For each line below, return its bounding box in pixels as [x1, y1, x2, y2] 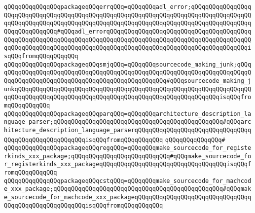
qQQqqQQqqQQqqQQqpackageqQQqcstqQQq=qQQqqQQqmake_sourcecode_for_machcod [4, 177, 252, 184]
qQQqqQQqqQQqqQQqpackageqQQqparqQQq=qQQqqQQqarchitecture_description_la [4, 110, 252, 117]
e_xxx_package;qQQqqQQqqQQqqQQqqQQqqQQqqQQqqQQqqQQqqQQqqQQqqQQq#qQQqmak [4, 185, 252, 193]
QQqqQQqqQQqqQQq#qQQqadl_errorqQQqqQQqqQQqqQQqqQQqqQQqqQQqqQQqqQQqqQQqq [4, 28, 252, 35]
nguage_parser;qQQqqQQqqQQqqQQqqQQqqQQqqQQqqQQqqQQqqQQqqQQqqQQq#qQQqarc [4, 118, 252, 126]
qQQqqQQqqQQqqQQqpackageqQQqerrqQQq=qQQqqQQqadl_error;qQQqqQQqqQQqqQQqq [4, 3, 252, 10]
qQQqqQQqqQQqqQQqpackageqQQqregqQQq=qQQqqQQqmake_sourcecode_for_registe [4, 144, 252, 152]
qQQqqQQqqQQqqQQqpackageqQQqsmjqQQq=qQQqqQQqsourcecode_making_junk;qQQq [4, 61, 252, 68]
